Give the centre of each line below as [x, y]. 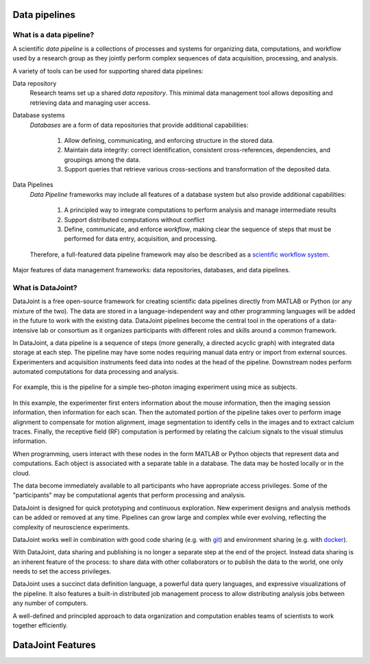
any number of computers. [50, 603]
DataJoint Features [54, 645]
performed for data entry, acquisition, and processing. [140, 239]
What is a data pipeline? [53, 35]
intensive [26, 330]
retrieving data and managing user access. [90, 102]
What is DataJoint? [45, 287]
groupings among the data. [102, 159]
